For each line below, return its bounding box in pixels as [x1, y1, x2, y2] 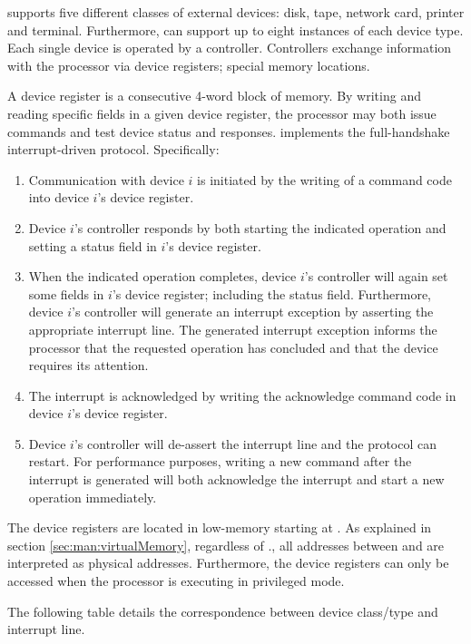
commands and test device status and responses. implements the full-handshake [7, 122, 450, 141]
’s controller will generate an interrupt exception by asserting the [72, 302, 434, 321]
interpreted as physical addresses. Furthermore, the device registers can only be [7, 553, 449, 572]
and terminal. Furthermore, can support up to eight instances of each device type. [7, 20, 464, 39]
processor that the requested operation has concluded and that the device [28, 337, 438, 356]
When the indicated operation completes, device [28, 267, 297, 286]
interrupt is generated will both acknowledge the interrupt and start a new [28, 470, 445, 489]
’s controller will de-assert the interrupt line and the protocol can [74, 434, 437, 453]
